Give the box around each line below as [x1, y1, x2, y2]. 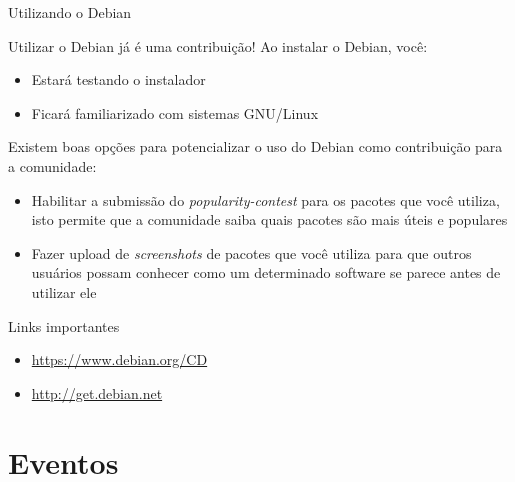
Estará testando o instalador [31, 69, 206, 90]
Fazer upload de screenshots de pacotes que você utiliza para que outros [31, 242, 472, 263]
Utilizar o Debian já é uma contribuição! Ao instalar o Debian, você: [8, 35, 428, 56]
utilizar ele [31, 281, 97, 302]
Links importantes [8, 315, 120, 336]
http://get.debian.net [31, 382, 163, 403]
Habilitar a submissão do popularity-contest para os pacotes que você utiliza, [31, 189, 500, 210]
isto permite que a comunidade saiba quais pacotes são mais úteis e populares [31, 209, 508, 230]
